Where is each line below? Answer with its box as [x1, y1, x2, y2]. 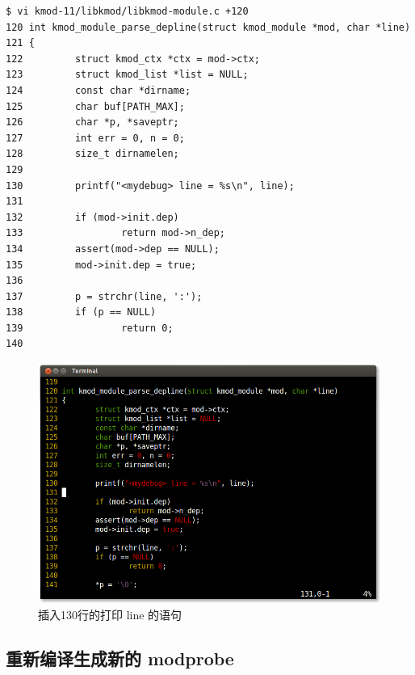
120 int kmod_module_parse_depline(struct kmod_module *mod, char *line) [6, 21, 411, 33]
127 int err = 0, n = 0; [6, 132, 185, 144]
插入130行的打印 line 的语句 [38, 605, 182, 622]
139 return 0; [6, 322, 174, 334]
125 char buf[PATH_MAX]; [6, 100, 185, 112]
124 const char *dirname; [6, 84, 191, 96]
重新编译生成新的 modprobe [6, 645, 234, 670]
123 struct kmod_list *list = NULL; [6, 69, 249, 81]
